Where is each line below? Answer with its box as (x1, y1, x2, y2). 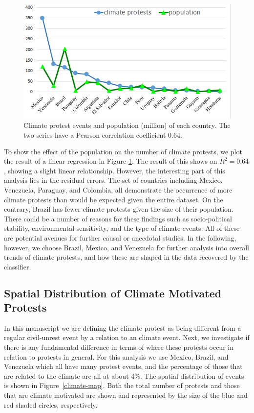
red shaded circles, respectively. (4, 399, 98, 410)
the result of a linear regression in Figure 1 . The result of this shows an (4, 156, 217, 166)
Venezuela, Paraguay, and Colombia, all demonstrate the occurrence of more (4, 184, 233, 194)
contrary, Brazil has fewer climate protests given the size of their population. (4, 204, 233, 214)
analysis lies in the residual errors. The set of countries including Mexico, (4, 175, 223, 185)
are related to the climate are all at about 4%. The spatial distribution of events (4, 370, 244, 381)
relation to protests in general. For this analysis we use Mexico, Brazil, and (4, 351, 229, 362)
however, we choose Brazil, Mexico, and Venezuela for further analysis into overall (4, 242, 249, 252)
